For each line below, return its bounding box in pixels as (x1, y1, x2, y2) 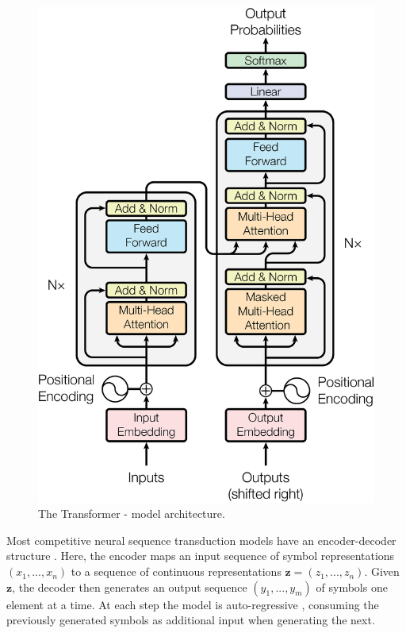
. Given (364, 563, 400, 580)
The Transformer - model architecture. (38, 505, 225, 522)
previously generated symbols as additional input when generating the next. (6, 612, 375, 628)
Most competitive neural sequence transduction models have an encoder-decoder (6, 531, 396, 548)
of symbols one (316, 578, 388, 595)
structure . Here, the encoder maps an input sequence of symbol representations (6, 547, 395, 564)
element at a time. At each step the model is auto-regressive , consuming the (6, 596, 379, 612)
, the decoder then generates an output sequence (12, 578, 247, 595)
